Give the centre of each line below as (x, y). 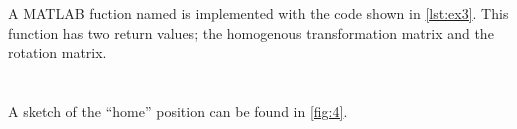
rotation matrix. (57, 52)
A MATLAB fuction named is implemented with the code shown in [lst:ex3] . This (258, 13)
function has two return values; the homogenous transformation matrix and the (251, 32)
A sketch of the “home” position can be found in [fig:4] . (178, 111)
